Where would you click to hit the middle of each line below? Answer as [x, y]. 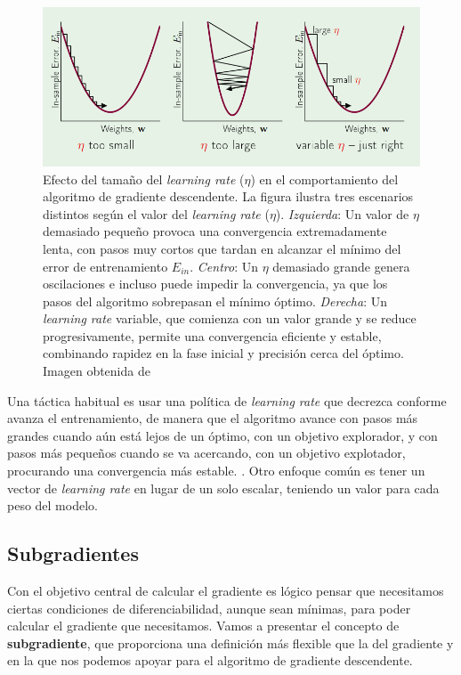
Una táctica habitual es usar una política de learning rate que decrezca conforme [227, 400]
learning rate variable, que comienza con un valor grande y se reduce [230, 318]
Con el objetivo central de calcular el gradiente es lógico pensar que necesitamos [226, 591]
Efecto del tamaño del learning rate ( [144, 179]
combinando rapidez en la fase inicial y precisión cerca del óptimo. [223, 353]
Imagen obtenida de [97, 371]
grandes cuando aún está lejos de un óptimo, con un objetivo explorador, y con [222, 435]
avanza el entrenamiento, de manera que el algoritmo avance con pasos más [213, 418]
